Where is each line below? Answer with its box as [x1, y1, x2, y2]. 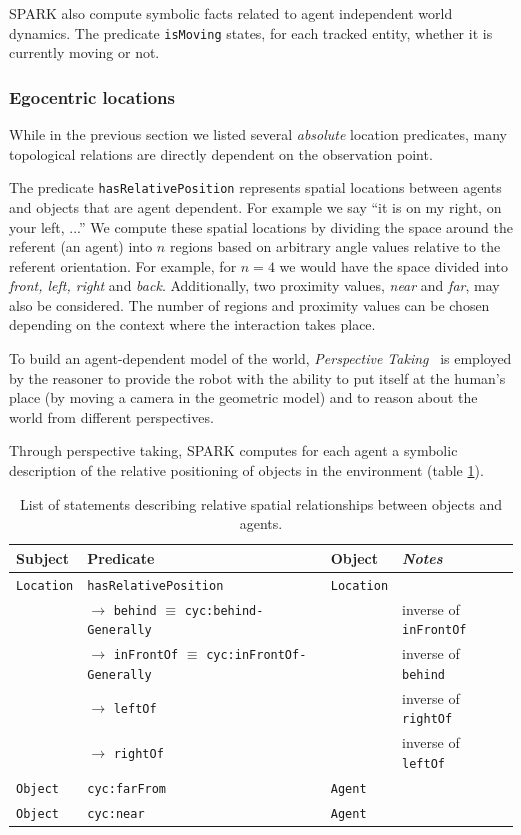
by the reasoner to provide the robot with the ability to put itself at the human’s [9, 367, 506, 388]
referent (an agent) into [9, 236, 153, 257]
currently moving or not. [9, 42, 160, 63]
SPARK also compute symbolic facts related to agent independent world [9, 3, 453, 23]
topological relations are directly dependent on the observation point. [9, 143, 433, 164]
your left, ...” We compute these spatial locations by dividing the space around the [9, 216, 514, 237]
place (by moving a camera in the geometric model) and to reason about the [9, 387, 478, 408]
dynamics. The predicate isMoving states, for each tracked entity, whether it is [9, 22, 493, 43]
